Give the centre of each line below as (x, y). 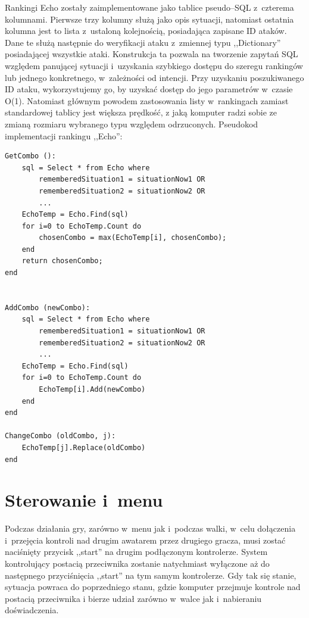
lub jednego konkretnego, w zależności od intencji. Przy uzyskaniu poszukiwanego (154, 77)
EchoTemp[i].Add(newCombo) (92, 389)
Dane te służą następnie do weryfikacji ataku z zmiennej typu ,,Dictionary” (143, 42)
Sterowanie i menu (84, 500)
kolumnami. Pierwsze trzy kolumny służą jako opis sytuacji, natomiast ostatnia (149, 19)
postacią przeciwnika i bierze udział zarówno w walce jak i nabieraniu (133, 598)
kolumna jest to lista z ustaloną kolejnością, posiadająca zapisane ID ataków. (146, 31)
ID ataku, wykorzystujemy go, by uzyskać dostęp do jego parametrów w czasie (149, 89)
